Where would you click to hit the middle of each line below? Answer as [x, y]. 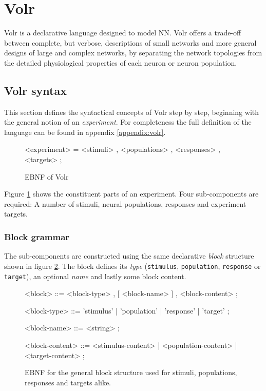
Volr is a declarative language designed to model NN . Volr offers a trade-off [123, 33]
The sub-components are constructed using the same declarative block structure [129, 256]
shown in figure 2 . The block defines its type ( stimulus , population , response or [132, 266]
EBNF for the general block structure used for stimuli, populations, [131, 372]
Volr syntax [35, 90]
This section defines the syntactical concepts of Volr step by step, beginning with [132, 112]
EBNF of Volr [47, 176]
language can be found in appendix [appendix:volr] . [85, 132]
